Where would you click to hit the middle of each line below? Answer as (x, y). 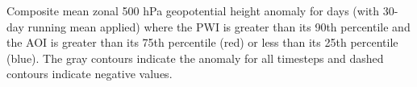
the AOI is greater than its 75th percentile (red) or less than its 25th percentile (202, 42)
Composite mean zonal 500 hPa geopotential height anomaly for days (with (193, 10)
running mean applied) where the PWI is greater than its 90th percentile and (219, 26)
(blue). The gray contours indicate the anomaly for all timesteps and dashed (195, 58)
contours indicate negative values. (90, 74)
